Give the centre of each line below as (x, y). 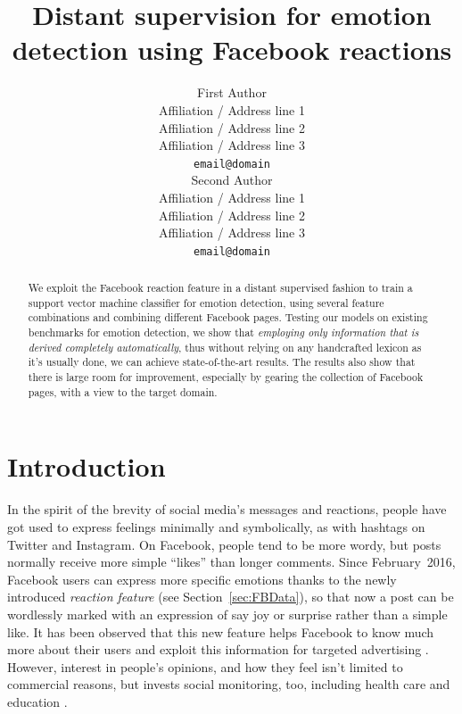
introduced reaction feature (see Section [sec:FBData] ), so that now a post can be (231, 597)
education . (37, 701)
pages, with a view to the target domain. (123, 391)
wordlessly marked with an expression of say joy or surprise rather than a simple (227, 614)
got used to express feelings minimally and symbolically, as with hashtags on (216, 526)
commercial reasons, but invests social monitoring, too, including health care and (229, 684)
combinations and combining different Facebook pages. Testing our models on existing (228, 317)
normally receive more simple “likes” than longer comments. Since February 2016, (231, 562)
